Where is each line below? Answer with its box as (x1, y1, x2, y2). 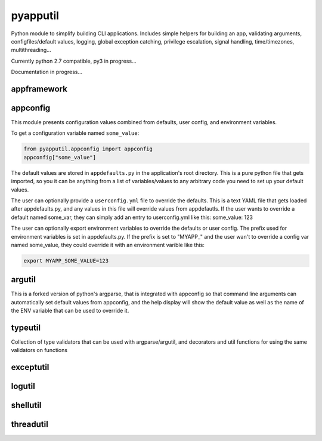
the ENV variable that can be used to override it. (11, 307, 129, 314)
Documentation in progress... (11, 69, 83, 76)
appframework (11, 84, 68, 94)
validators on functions (11, 347, 68, 354)
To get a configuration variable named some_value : (11, 129, 140, 137)
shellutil (11, 400, 42, 411)
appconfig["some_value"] (23, 154, 97, 161)
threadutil (11, 420, 49, 430)
